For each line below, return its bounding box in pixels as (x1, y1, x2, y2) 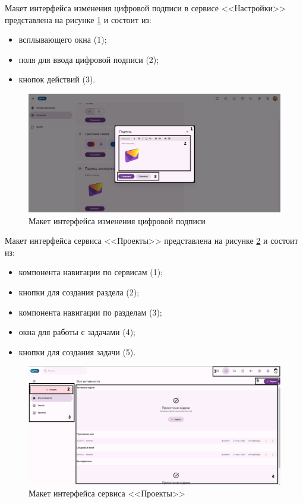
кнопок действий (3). (18, 73, 96, 85)
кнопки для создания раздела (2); (18, 285, 140, 298)
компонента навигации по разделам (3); (18, 305, 162, 318)
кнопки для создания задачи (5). (18, 345, 136, 358)
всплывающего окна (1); (18, 33, 107, 46)
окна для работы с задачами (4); (18, 326, 135, 338)
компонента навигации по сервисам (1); (18, 266, 163, 278)
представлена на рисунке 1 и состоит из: (5, 13, 151, 26)
